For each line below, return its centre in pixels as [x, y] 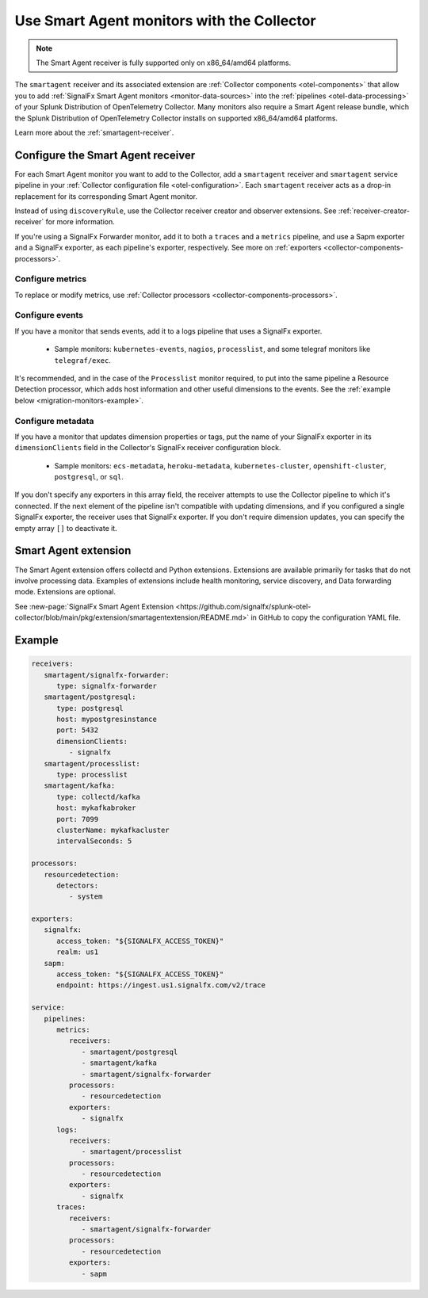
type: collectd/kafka [98, 797]
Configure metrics [51, 279]
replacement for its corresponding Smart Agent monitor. [106, 196]
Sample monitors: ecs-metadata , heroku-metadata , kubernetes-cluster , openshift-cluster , [220, 466]
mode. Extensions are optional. [65, 592]
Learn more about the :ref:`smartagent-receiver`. [94, 132]
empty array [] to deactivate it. [66, 528]
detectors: [78, 885]
